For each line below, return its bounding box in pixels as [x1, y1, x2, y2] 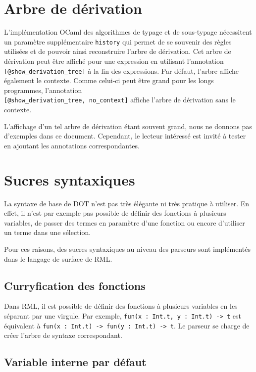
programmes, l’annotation [4, 85, 82, 95]
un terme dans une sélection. [4, 227, 91, 237]
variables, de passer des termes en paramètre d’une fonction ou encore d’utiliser [4, 217, 245, 228]
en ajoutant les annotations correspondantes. [4, 140, 140, 150]
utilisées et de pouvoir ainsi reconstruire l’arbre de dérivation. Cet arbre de [4, 46, 231, 56]
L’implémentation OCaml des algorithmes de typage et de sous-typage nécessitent [4, 27, 252, 37]
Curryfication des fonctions [4, 278, 146, 293]
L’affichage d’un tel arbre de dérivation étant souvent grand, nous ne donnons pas [4, 121, 252, 131]
